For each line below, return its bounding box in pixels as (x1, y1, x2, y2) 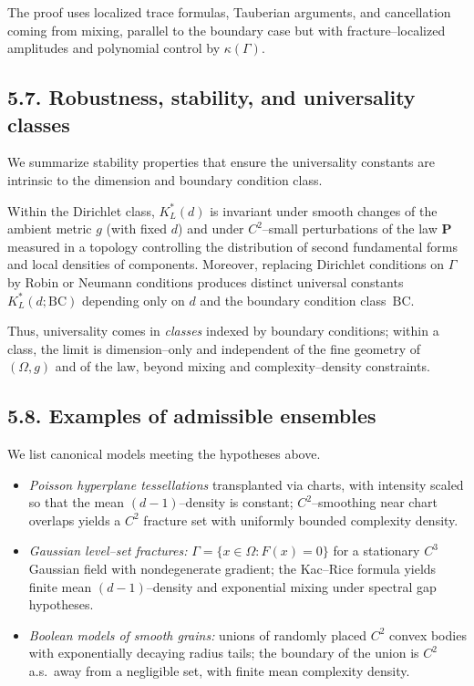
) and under (178, 219, 244, 238)
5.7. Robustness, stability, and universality (7, 83, 416, 111)
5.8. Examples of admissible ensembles (7, 401, 376, 430)
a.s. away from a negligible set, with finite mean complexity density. (28, 661, 410, 681)
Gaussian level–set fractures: (28, 541, 188, 560)
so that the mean (28, 493, 125, 512)
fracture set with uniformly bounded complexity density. (143, 510, 459, 529)
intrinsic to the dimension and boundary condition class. (7, 170, 323, 189)
